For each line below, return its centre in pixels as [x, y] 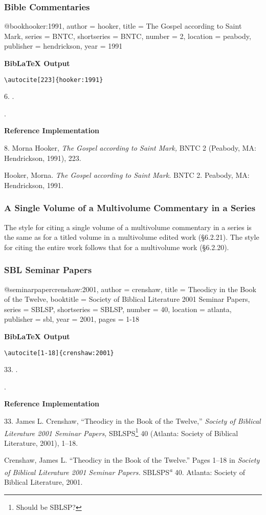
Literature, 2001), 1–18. [41, 442]
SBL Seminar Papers [48, 270]
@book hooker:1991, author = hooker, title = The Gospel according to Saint [123, 26]
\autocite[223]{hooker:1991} [54, 80]
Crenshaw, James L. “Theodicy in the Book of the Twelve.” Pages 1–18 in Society [132, 460]
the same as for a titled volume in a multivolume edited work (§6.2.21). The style [132, 237]
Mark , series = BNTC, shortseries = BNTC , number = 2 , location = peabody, [128, 36]
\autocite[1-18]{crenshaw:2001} [59, 353]
